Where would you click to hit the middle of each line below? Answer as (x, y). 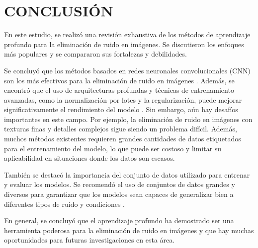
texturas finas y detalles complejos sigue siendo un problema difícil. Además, (121, 129)
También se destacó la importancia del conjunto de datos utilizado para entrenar (127, 174)
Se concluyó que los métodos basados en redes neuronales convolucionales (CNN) (127, 70)
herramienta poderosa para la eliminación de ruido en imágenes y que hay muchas (129, 230)
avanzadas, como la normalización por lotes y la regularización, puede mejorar (123, 99)
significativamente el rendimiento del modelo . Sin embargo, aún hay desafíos (121, 109)
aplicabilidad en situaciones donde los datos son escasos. (89, 158)
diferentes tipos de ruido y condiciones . (64, 204)
